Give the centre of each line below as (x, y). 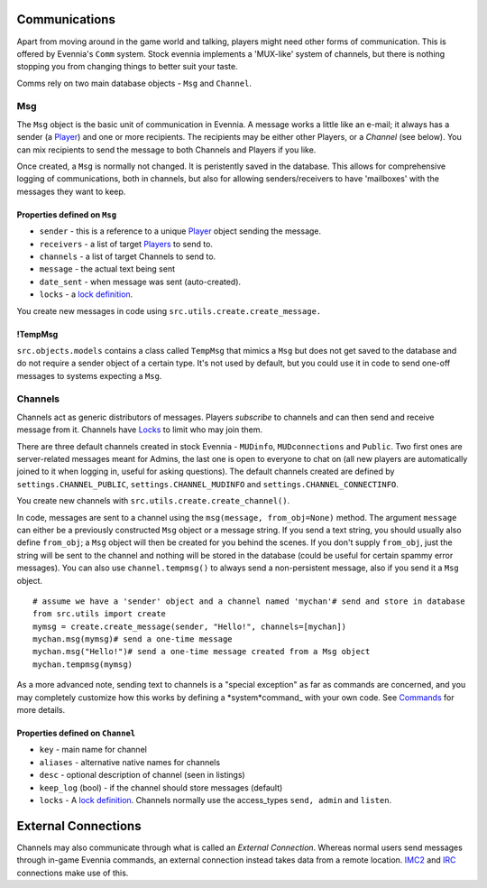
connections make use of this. (73, 873)
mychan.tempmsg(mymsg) (83, 664)
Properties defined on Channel (76, 733)
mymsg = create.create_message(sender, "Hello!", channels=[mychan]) (190, 626)
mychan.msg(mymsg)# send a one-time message (133, 639)
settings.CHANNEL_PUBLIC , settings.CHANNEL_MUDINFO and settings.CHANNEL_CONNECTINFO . (207, 484)
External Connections (79, 826)
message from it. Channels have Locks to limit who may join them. (140, 430)
